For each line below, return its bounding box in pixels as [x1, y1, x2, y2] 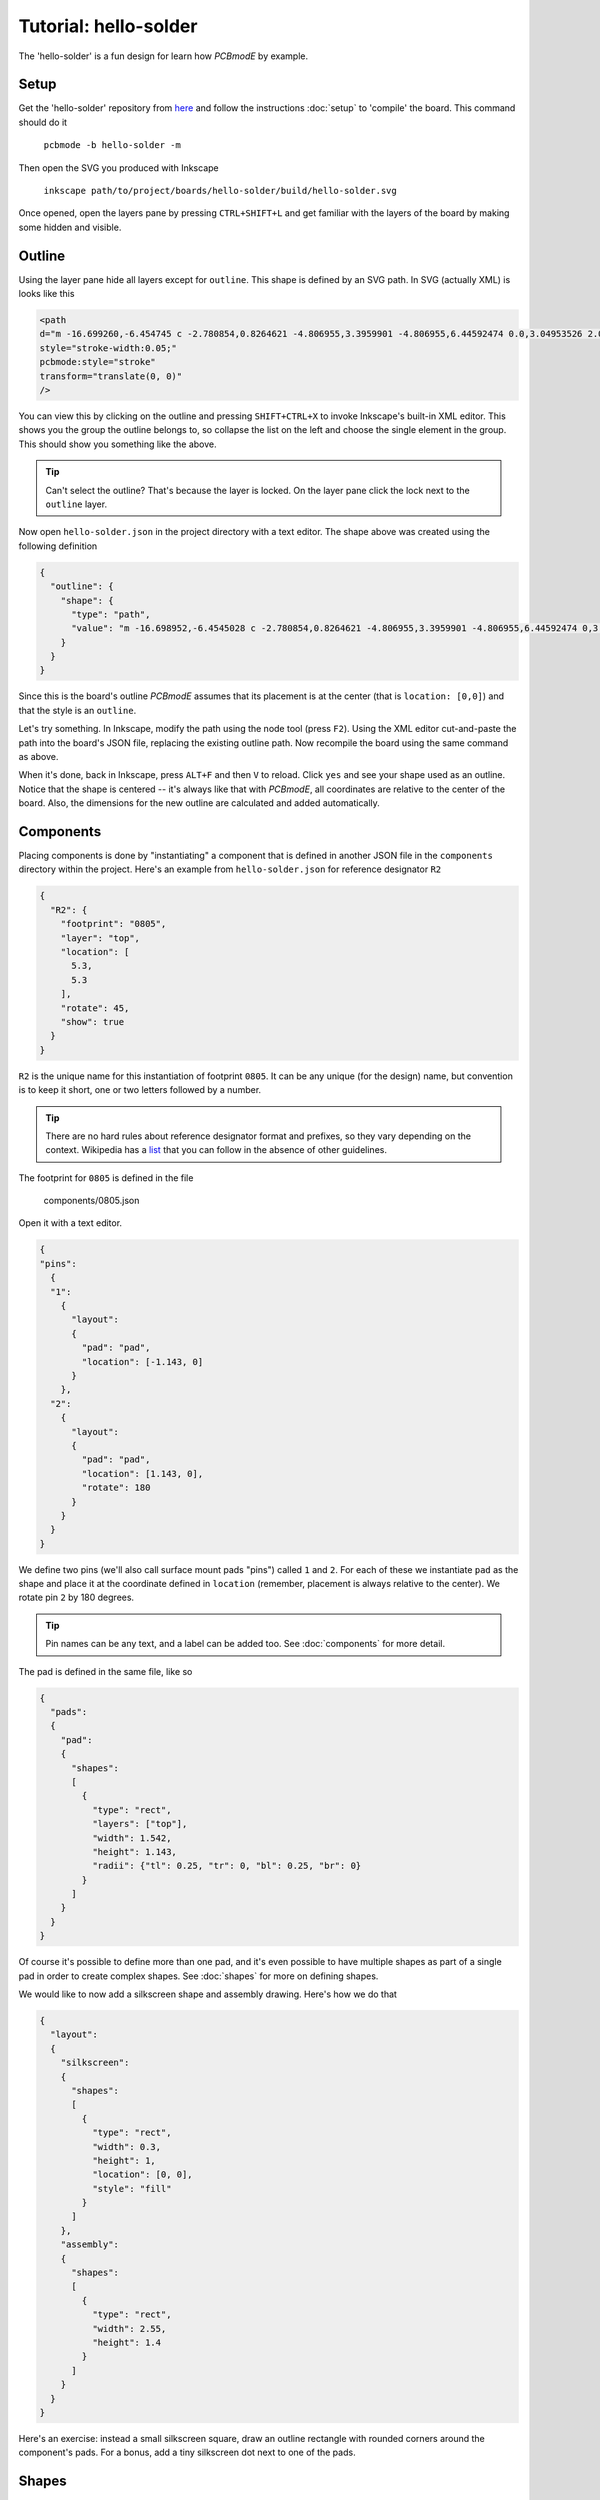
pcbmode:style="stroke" [39, 356, 157, 368]
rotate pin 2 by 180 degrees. [18, 1591, 135, 1604]
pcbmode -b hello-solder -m [43, 140, 182, 151]
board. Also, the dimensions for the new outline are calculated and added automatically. [18, 797, 380, 809]
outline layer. [45, 498, 108, 510]
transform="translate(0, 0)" [39, 370, 183, 382]
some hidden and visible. [18, 221, 122, 233]
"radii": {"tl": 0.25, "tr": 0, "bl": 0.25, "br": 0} [91, 1860, 362, 1872]
